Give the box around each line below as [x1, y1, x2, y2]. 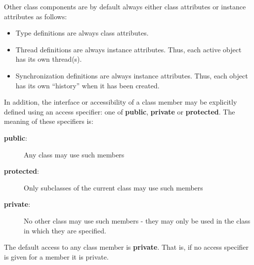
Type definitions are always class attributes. [15, 28, 149, 38]
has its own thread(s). [15, 54, 82, 64]
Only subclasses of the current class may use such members [24, 182, 203, 192]
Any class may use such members [24, 149, 125, 159]
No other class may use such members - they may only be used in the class [24, 215, 251, 226]
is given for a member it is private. [4, 251, 109, 262]
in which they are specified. [24, 225, 106, 235]
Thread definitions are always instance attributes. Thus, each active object [15, 44, 242, 54]
